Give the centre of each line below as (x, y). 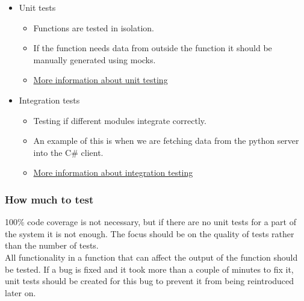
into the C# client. (68, 152)
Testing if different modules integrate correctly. (120, 120)
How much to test (49, 199)
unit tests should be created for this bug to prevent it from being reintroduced (150, 281)
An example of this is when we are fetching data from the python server (166, 141)
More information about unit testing (101, 80)
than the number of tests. (52, 245)
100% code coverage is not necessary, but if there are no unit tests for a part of (150, 222)
